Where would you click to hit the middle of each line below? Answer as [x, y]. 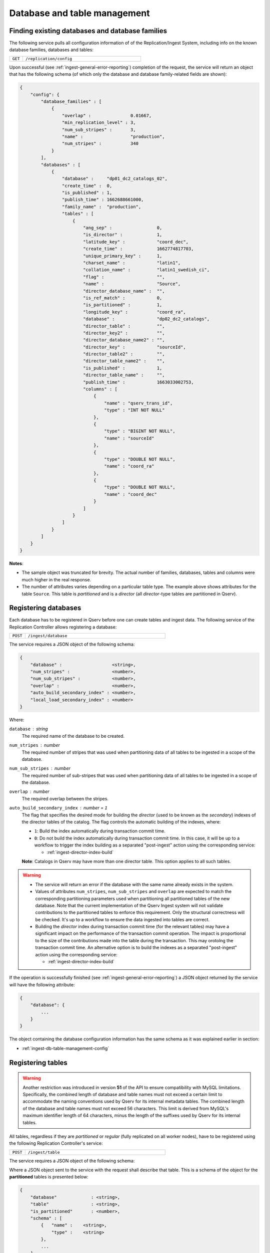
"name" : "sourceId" [129, 438]
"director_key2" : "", [124, 333]
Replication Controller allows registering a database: [63, 627]
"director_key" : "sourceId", [134, 347]
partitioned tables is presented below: [49, 1177]
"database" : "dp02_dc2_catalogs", [146, 319]
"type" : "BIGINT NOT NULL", [140, 431]
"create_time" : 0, [87, 186]
